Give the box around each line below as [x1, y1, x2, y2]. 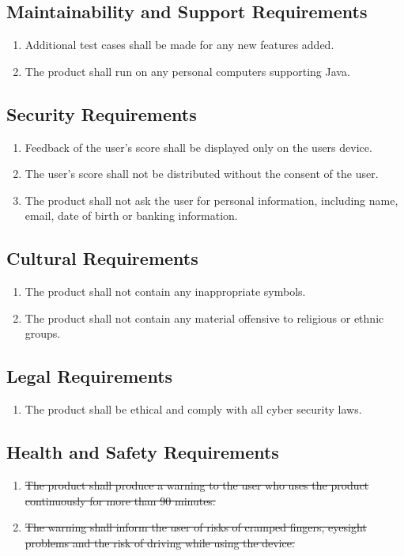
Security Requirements [6, 101, 197, 126]
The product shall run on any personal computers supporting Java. [25, 62, 350, 79]
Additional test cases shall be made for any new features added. [25, 36, 334, 53]
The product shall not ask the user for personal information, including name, [25, 191, 398, 208]
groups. [25, 325, 61, 342]
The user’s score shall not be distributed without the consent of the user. [25, 165, 379, 182]
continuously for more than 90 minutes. [25, 492, 216, 509]
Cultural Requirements [6, 246, 198, 270]
